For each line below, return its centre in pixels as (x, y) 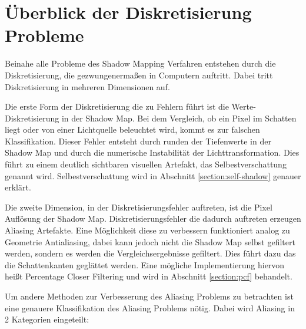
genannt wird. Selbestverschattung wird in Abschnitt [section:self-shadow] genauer (153, 175)
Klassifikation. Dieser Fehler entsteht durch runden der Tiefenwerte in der (138, 141)
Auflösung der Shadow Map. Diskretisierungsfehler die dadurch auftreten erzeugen (153, 218)
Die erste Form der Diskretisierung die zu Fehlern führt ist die (117, 106)
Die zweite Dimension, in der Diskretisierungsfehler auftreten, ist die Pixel (139, 207)
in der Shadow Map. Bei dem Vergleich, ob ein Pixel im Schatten (179, 118)
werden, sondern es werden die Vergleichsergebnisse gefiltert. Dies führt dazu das (150, 253)
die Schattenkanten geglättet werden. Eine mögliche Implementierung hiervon (145, 264)
